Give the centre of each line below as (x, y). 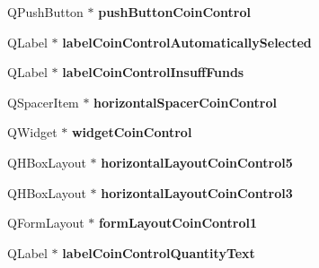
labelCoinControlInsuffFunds (153, 72)
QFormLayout (46, 223)
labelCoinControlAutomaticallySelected (187, 42)
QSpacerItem (43, 102)
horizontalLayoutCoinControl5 (197, 162)
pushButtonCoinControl (175, 12)
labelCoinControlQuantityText (159, 252)
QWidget (32, 132)
